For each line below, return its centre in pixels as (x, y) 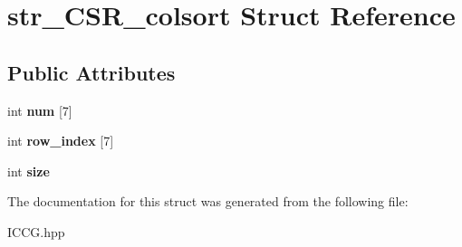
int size (29, 171)
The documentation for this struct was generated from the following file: (208, 201)
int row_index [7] (61, 141)
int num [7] (40, 110)
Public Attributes (91, 72)
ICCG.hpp (36, 231)
